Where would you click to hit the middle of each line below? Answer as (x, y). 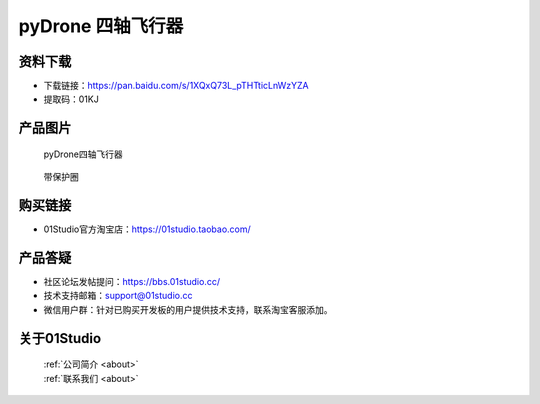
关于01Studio (60, 338)
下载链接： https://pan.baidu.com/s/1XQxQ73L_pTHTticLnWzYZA (176, 86)
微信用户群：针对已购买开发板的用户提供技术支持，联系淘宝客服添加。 (188, 309)
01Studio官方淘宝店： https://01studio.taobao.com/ (147, 229)
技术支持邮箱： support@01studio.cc (118, 296)
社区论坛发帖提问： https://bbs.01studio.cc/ (131, 282)
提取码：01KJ (71, 99)
